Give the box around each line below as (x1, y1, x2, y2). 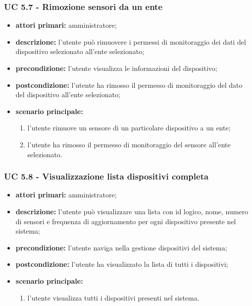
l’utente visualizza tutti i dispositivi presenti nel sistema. (27, 292, 200, 303)
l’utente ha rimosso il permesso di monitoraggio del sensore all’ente (27, 139, 231, 149)
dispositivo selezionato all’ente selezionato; (15, 46, 145, 57)
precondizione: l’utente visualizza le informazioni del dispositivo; (15, 63, 217, 73)
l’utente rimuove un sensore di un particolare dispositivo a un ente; (27, 122, 231, 133)
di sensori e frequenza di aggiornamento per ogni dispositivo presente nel (15, 216, 236, 226)
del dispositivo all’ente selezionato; (15, 89, 120, 100)
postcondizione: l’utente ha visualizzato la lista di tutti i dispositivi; (15, 259, 228, 269)
